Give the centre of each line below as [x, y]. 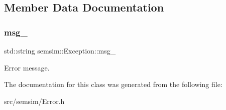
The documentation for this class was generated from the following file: [113, 84]
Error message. [27, 67]
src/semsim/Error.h [34, 101]
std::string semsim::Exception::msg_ [60, 50]
